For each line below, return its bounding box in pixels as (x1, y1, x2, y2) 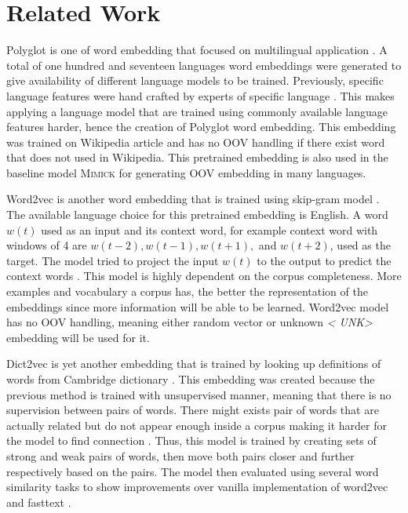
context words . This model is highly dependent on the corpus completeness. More (6, 267, 402, 284)
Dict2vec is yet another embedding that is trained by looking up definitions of (6, 355, 381, 372)
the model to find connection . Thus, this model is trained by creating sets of (6, 432, 377, 449)
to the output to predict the (257, 252, 392, 268)
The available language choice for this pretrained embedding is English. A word (6, 206, 388, 223)
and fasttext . (6, 493, 71, 510)
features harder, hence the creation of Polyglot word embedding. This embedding (6, 118, 396, 135)
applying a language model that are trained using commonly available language (6, 103, 388, 119)
